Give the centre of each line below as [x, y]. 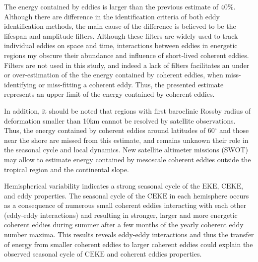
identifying [20, 84]
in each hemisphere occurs [209, 195]
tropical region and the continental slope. [66, 169]
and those [234, 130]
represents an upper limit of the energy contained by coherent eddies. [109, 94]
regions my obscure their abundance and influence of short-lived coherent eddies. [127, 55]
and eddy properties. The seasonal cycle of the [75, 195]
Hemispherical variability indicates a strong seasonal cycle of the [102, 186]
